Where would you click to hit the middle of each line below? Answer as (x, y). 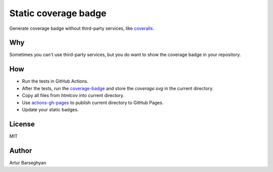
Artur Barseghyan (28, 162)
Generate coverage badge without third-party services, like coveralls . (82, 28)
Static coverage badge (58, 13)
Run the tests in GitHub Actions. (55, 81)
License (22, 124)
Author (21, 150)
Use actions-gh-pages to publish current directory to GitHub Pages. (93, 102)
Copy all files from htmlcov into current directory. (73, 96)
